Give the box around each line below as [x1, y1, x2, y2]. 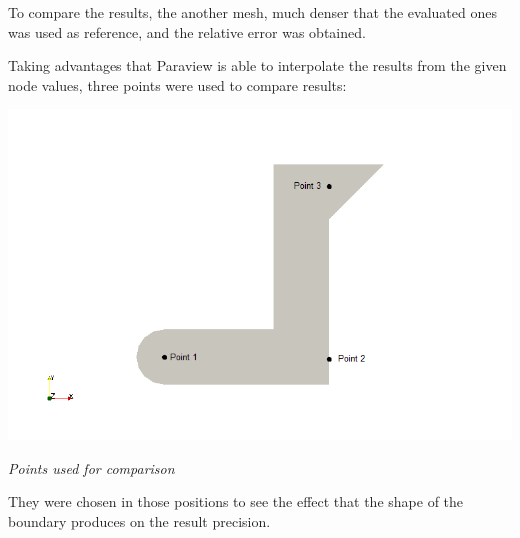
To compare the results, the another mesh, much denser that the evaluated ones [8, 2, 497, 22]
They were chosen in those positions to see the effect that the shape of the [8, 491, 464, 512]
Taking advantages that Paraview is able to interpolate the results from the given [8, 55, 507, 76]
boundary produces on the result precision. [8, 510, 271, 531]
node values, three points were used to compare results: [8, 74, 347, 95]
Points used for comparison [8, 457, 175, 478]
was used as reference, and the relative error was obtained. [8, 21, 366, 42]
